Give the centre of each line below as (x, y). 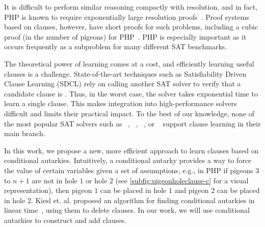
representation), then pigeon (48, 190)
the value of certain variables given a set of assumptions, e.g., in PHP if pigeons (129, 170)
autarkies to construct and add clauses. (65, 220)
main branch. (25, 133)
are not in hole (55, 180)
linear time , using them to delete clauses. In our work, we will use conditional (127, 210)
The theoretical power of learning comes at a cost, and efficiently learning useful (129, 63)
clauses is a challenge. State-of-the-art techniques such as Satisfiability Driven (125, 73)
